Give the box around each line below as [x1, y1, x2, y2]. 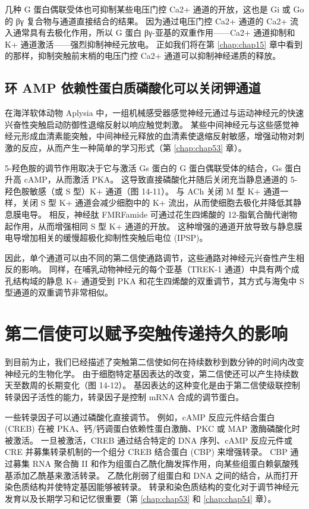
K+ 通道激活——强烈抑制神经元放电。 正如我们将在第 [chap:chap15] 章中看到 [5, 37, 302, 50]
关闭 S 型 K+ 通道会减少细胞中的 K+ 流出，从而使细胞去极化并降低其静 [21, 196, 302, 209]
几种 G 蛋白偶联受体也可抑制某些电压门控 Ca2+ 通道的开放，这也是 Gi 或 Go [5, 3, 304, 15]
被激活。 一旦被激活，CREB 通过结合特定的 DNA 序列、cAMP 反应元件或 [5, 433, 292, 446]
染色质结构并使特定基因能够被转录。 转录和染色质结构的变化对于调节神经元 [5, 480, 299, 493]
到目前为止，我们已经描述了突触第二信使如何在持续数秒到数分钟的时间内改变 [5, 356, 304, 368]
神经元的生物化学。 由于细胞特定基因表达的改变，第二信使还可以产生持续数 [5, 367, 299, 379]
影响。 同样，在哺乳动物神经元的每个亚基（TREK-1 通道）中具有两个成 [21, 263, 299, 275]
